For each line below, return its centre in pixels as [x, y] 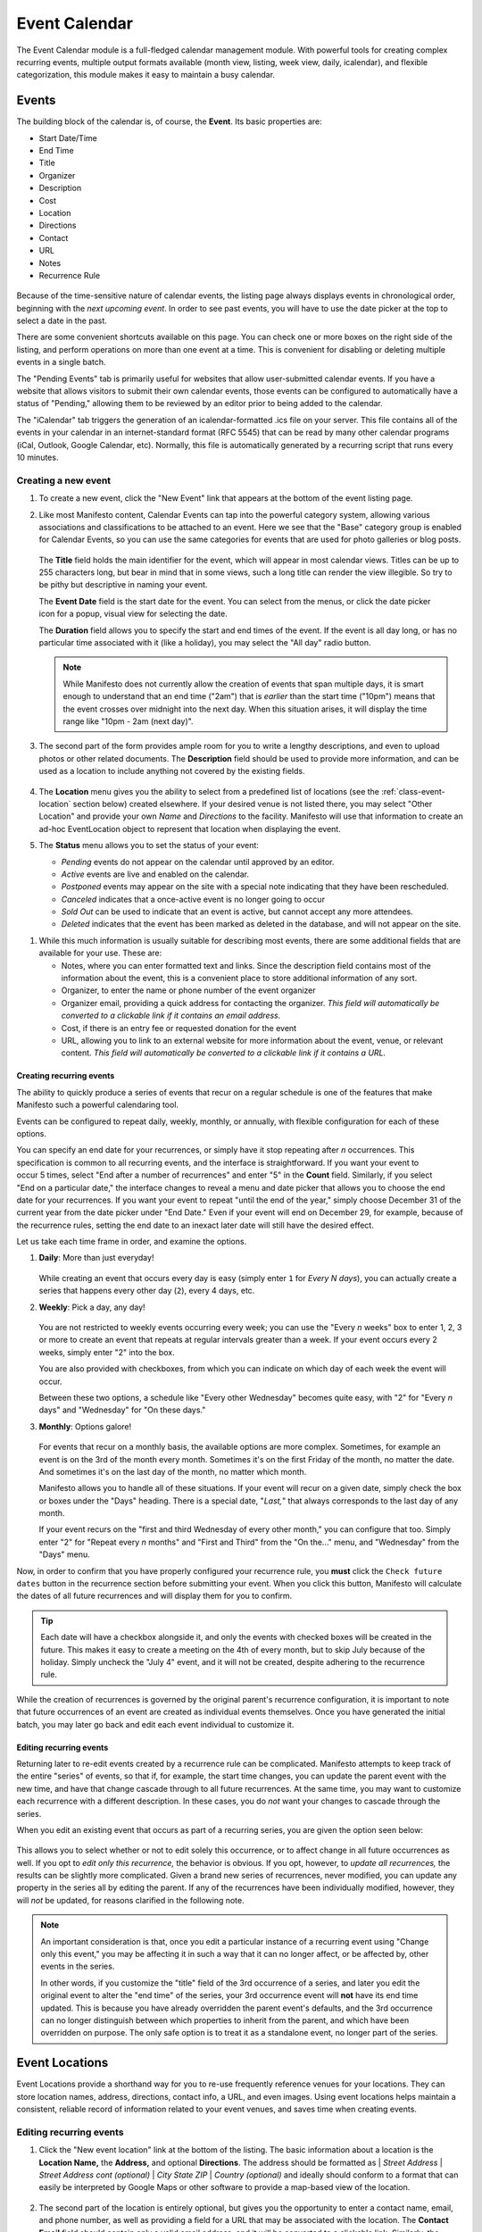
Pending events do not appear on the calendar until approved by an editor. [198, 862]
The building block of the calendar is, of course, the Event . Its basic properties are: [170, 121]
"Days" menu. [65, 1554]
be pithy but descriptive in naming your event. [123, 585]
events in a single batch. [61, 362]
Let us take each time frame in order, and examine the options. [132, 1242]
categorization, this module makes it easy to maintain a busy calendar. [146, 75]
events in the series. [78, 1966]
